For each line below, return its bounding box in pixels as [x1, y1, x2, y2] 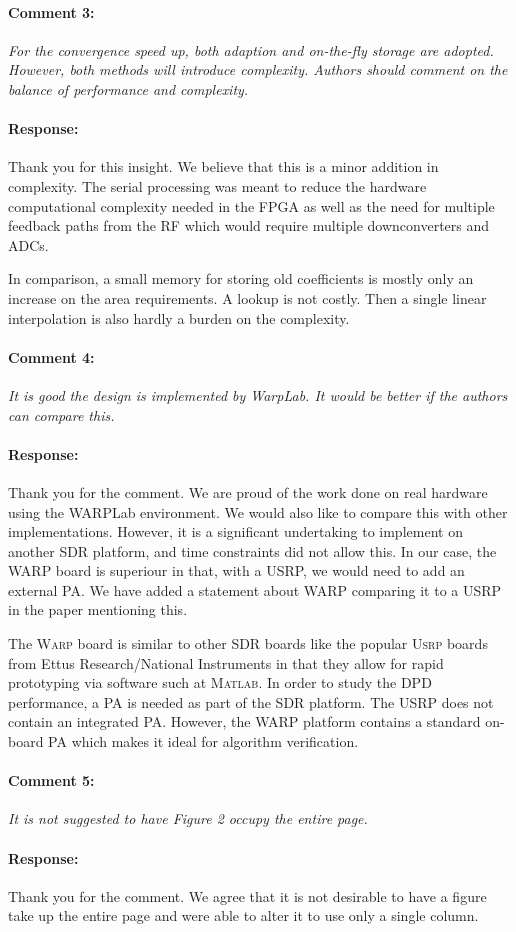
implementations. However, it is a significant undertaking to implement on [8, 521, 463, 542]
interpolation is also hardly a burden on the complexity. [8, 307, 350, 328]
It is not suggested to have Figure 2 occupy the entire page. [8, 808, 368, 829]
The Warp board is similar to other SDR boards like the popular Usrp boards [8, 633, 488, 654]
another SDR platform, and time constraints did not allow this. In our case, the [8, 540, 497, 561]
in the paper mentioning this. [8, 599, 188, 620]
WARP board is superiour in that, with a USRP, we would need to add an [8, 560, 465, 581]
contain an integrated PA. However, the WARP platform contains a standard [8, 711, 481, 732]
